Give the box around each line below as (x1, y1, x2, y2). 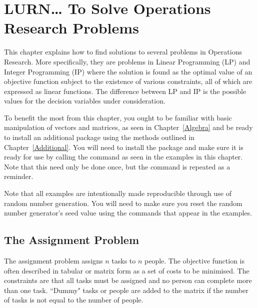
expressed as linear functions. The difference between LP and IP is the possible (4, 85, 246, 96)
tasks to (111, 255, 136, 266)
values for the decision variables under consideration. (4, 95, 165, 106)
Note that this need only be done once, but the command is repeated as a (4, 161, 230, 171)
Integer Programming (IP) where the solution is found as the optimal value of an (4, 66, 252, 76)
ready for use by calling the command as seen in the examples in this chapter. (4, 151, 243, 162)
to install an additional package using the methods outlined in (4, 132, 194, 142)
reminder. (4, 171, 33, 181)
